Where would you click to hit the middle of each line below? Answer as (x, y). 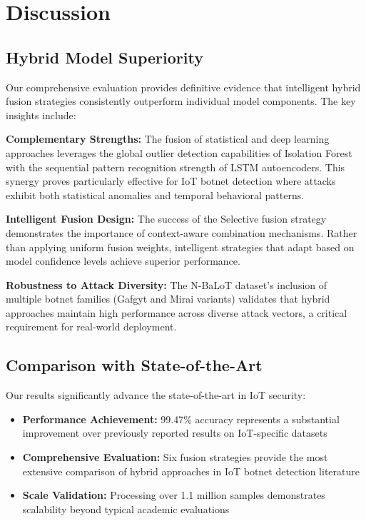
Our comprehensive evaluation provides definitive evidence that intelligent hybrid (183, 87)
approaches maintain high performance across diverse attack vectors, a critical (177, 312)
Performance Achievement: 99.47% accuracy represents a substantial (181, 419)
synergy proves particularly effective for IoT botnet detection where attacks (171, 181)
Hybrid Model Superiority (105, 57)
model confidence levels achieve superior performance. (123, 261)
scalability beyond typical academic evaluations (126, 509)
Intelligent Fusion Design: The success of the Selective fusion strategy (166, 219)
